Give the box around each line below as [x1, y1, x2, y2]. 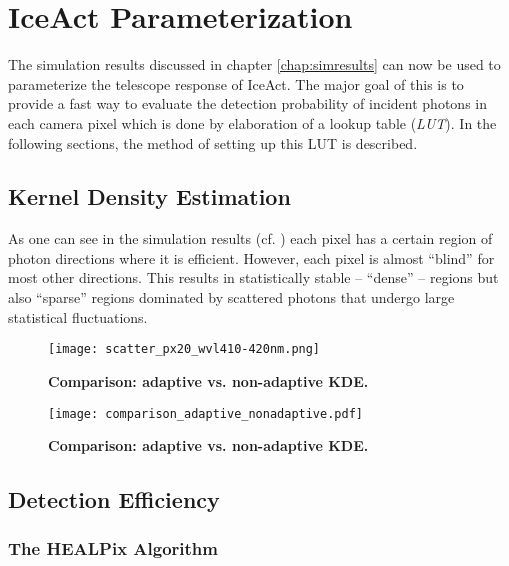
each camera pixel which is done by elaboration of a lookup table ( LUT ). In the [8, 112, 497, 133]
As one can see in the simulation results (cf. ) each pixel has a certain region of [8, 228, 493, 249]
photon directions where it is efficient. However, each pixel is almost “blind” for [8, 247, 495, 268]
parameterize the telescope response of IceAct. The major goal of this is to [8, 73, 464, 94]
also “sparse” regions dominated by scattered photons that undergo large [8, 287, 455, 308]
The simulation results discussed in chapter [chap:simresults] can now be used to [8, 54, 501, 75]
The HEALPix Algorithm [8, 536, 218, 561]
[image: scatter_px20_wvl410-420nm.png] [48, 342, 321, 357]
